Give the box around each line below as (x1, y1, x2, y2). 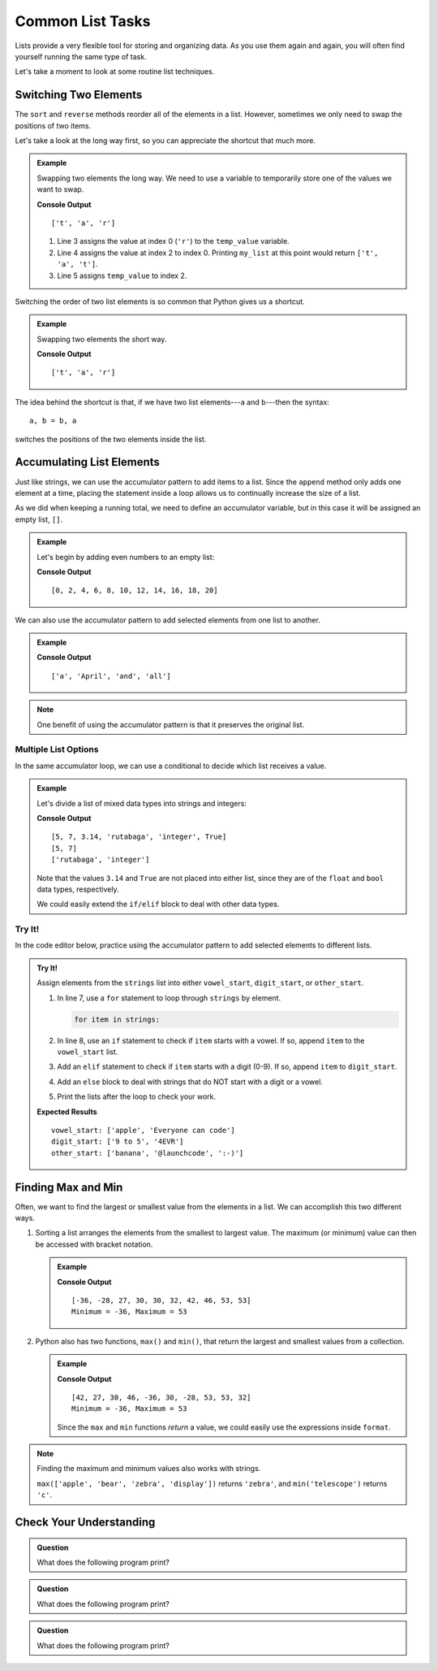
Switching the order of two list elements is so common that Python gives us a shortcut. (15, 297, 305, 306)
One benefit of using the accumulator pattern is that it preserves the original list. (36, 719, 305, 729)
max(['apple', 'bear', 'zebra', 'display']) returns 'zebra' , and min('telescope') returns (36, 1478, 388, 1488)
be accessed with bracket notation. (35, 1239, 153, 1249)
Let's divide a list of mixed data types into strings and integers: (36, 798, 247, 808)
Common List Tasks (15, 12, 151, 30)
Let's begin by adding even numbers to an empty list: (36, 552, 215, 562)
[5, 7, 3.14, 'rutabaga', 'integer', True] (51, 832, 227, 841)
